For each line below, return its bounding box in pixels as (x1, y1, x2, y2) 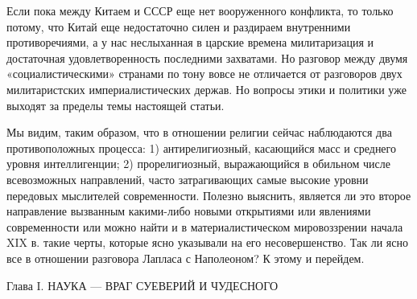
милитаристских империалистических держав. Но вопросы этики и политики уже (6, 80, 407, 97)
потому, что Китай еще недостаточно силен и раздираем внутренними (6, 18, 351, 35)
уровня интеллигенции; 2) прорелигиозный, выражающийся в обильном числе (6, 155, 390, 172)
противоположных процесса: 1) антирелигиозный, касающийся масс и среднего (6, 139, 396, 156)
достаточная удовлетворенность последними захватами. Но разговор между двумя (6, 49, 408, 66)
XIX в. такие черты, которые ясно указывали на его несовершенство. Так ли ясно (6, 234, 408, 251)
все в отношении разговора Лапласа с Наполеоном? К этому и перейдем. (6, 249, 365, 266)
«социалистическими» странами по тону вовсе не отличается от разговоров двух (6, 65, 403, 82)
